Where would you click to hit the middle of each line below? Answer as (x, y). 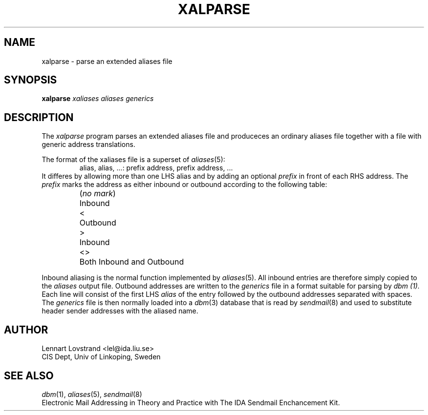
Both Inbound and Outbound (132, 262)
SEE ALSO (29, 375)
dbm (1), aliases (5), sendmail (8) (92, 394)
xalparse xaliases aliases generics (98, 99)
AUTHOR (26, 330)
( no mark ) (97, 194)
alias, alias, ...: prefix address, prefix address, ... (156, 168)
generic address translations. (88, 145)
